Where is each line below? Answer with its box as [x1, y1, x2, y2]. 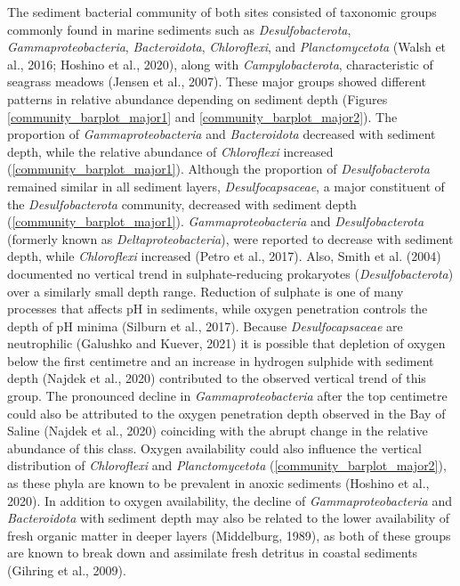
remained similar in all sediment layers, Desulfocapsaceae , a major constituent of [7, 176, 445, 195]
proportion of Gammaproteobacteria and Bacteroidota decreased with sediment [7, 125, 436, 143]
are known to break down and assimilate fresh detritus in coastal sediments [7, 543, 418, 562]
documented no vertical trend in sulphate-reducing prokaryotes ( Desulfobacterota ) [7, 264, 454, 282]
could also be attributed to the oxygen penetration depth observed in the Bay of [7, 403, 446, 422]
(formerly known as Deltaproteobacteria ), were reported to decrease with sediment [7, 229, 454, 248]
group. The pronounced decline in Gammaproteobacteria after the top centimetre [7, 387, 448, 405]
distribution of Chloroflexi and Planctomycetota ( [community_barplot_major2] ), [7, 456, 447, 475]
